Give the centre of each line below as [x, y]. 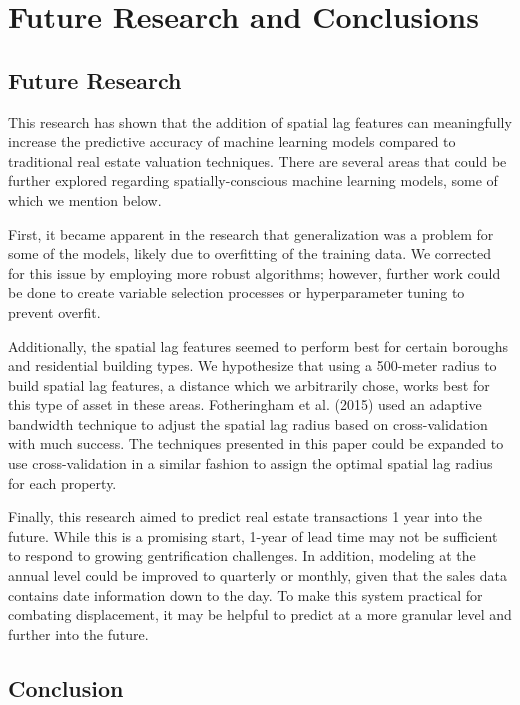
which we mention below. [85, 199]
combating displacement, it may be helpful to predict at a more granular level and [260, 614]
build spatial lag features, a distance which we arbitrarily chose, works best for [249, 384]
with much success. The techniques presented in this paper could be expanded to [256, 443]
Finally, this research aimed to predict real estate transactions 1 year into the [245, 516]
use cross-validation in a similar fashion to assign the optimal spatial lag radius [250, 463]
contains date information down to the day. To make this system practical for [245, 594]
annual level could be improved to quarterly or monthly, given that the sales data [257, 575]
